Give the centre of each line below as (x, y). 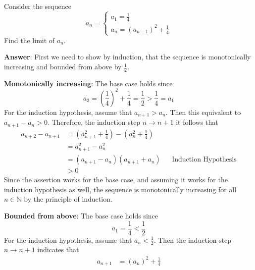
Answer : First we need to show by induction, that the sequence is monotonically (127, 57)
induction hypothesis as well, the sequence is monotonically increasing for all (120, 189)
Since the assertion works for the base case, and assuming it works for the (116, 180)
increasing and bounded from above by (63, 67)
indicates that (58, 249)
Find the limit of (29, 40)
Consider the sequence (38, 6)
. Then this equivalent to (203, 112)
